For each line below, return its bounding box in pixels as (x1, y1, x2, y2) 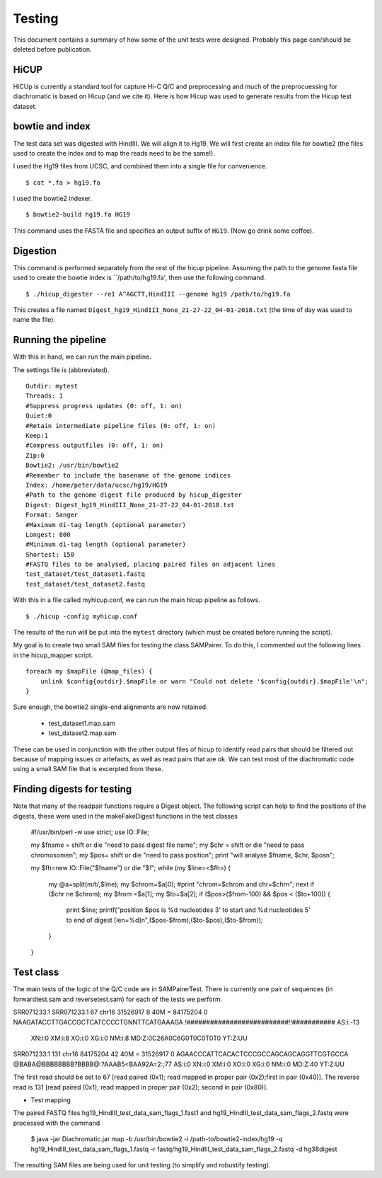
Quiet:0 (25, 412, 52, 420)
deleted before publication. (13, 45, 92, 53)
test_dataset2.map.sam (48, 729, 117, 737)
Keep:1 (25, 432, 49, 439)
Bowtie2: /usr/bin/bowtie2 (25, 461, 120, 470)
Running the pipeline (13, 334, 106, 346)
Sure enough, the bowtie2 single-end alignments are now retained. (13, 703, 208, 711)
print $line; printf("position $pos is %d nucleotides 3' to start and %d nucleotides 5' (66, 906, 311, 914)
